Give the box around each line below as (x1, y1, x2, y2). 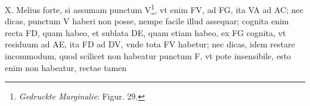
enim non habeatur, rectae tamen (5, 61, 127, 73)
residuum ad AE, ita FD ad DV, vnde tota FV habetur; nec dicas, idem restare (5, 38, 295, 50)
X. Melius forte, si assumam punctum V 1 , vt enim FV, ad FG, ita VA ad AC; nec (5, 2, 303, 15)
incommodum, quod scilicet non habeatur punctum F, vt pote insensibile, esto (5, 50, 292, 62)
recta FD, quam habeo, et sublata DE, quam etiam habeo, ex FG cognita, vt (5, 26, 286, 38)
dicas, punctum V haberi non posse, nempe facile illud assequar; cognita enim (5, 15, 289, 27)
